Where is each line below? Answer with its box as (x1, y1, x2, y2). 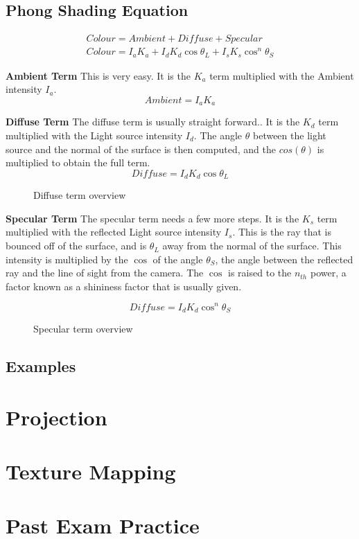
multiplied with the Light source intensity (6, 128, 183, 143)
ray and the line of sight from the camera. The (6, 265, 204, 280)
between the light (252, 128, 326, 143)
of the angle (152, 251, 203, 266)
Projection (6, 403, 107, 431)
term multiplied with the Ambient (209, 68, 354, 82)
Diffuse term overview (33, 188, 126, 202)
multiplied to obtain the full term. (6, 155, 150, 170)
